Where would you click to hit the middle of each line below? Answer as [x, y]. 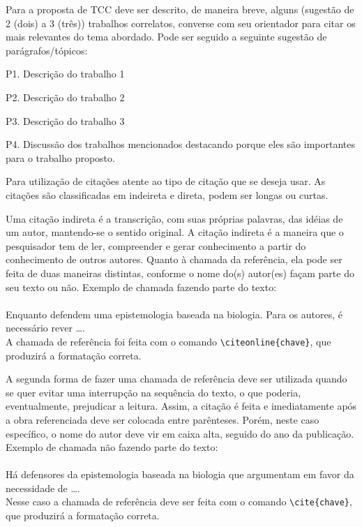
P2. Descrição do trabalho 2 [65, 97]
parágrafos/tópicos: [47, 50]
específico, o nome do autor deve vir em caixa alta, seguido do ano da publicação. [180, 433]
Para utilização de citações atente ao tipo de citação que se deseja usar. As [166, 181]
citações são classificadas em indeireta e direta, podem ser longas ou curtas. [167, 194]
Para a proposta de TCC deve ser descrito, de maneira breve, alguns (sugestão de [180, 9]
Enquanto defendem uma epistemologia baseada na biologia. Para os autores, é [174, 314]
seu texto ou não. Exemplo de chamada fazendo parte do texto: [141, 287]
